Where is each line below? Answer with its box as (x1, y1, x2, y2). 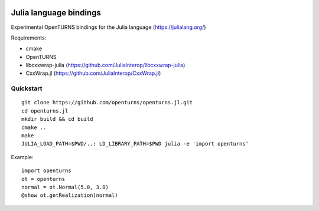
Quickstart (11, 84, 43, 93)
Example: (11, 153, 34, 160)
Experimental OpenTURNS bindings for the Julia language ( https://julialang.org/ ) (11, 24, 206, 31)
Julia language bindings (11, 8, 102, 18)
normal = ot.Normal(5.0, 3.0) (21, 183, 109, 190)
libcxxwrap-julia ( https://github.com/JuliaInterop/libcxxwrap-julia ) (25, 62, 185, 69)
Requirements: (11, 34, 47, 41)
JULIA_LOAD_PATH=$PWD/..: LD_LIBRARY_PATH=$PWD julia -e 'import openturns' (21, 140, 249, 147)
